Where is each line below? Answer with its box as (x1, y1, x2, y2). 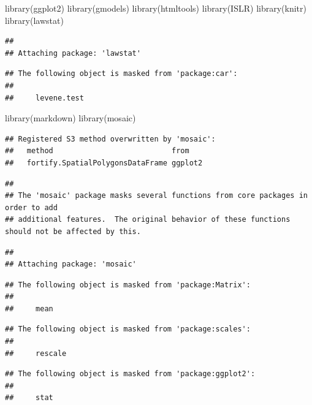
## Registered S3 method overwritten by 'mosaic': (5, 134, 216, 143)
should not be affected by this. (5, 227, 141, 236)
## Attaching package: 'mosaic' (5, 260, 137, 269)
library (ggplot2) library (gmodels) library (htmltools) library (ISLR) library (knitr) (5, 2, 306, 14)
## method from (5, 146, 189, 156)
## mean (5, 304, 53, 313)
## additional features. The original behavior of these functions (5, 215, 291, 224)
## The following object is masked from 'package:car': (5, 69, 238, 78)
